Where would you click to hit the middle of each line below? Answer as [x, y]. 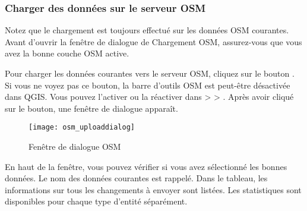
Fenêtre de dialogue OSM [75, 147]
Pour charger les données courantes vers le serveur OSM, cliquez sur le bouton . [150, 73]
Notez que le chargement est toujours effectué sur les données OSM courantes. [147, 30]
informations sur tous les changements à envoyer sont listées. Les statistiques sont [153, 189]
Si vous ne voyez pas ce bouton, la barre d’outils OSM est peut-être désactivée [148, 85]
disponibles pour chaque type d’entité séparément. [96, 201]
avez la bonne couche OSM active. [67, 53]
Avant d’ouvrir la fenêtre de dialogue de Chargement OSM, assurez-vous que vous [153, 41]
